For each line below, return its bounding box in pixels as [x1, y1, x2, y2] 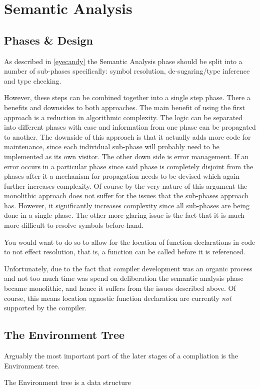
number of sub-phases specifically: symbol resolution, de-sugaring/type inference [4, 66, 250, 76]
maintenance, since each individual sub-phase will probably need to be [4, 141, 219, 152]
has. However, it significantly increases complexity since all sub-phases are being [4, 200, 250, 210]
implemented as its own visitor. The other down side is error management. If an [4, 151, 249, 161]
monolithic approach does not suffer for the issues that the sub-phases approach [4, 190, 248, 201]
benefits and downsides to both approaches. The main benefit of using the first [4, 102, 245, 112]
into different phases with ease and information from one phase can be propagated [4, 122, 256, 132]
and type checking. [4, 75, 61, 86]
